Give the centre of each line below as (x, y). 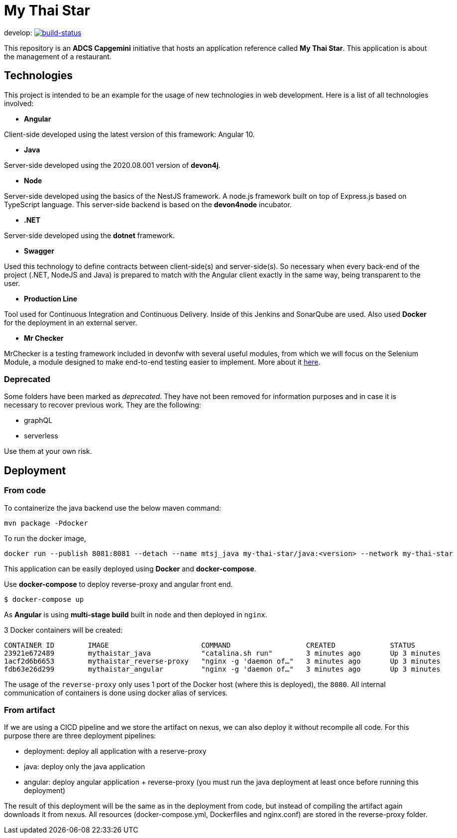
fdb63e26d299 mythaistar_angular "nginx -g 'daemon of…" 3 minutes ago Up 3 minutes (222, 669)
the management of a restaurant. (58, 56)
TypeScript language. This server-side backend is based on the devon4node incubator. (148, 204)
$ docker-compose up (44, 599)
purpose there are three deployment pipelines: (80, 736)
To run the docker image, (45, 538)
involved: (19, 103)
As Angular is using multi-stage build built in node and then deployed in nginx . (136, 614)
